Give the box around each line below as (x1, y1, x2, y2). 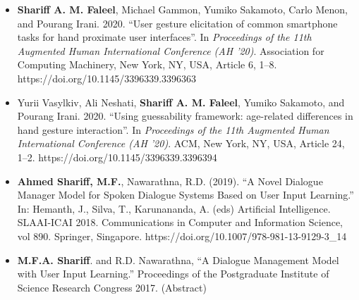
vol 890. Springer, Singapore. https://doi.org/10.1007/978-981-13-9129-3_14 (17, 228, 347, 243)
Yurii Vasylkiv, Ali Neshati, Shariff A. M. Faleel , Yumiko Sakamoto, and (17, 94, 345, 109)
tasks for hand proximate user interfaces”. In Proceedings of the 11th (17, 30, 312, 44)
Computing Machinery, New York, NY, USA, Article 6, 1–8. (17, 57, 277, 72)
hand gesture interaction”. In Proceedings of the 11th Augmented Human (17, 122, 329, 137)
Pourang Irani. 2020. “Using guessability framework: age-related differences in (17, 108, 353, 123)
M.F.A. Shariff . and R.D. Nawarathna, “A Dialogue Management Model (17, 252, 339, 267)
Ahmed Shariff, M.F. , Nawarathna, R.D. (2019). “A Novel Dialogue (17, 173, 323, 188)
